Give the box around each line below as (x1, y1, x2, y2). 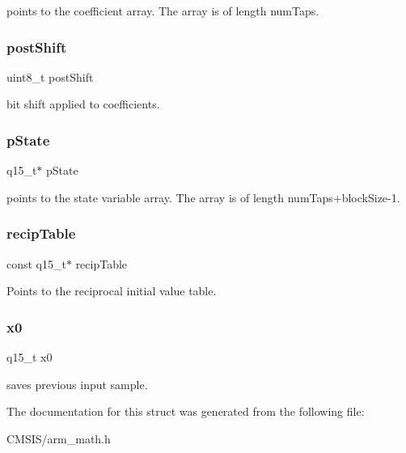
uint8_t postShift (6, 68, 94, 85)
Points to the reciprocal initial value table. (6, 282, 217, 299)
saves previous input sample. (6, 375, 148, 392)
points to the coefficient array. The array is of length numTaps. (6, 2, 319, 19)
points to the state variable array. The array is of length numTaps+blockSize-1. (6, 188, 400, 205)
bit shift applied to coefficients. (6, 95, 160, 112)
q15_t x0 (6, 349, 53, 366)
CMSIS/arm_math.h (6, 430, 111, 447)
